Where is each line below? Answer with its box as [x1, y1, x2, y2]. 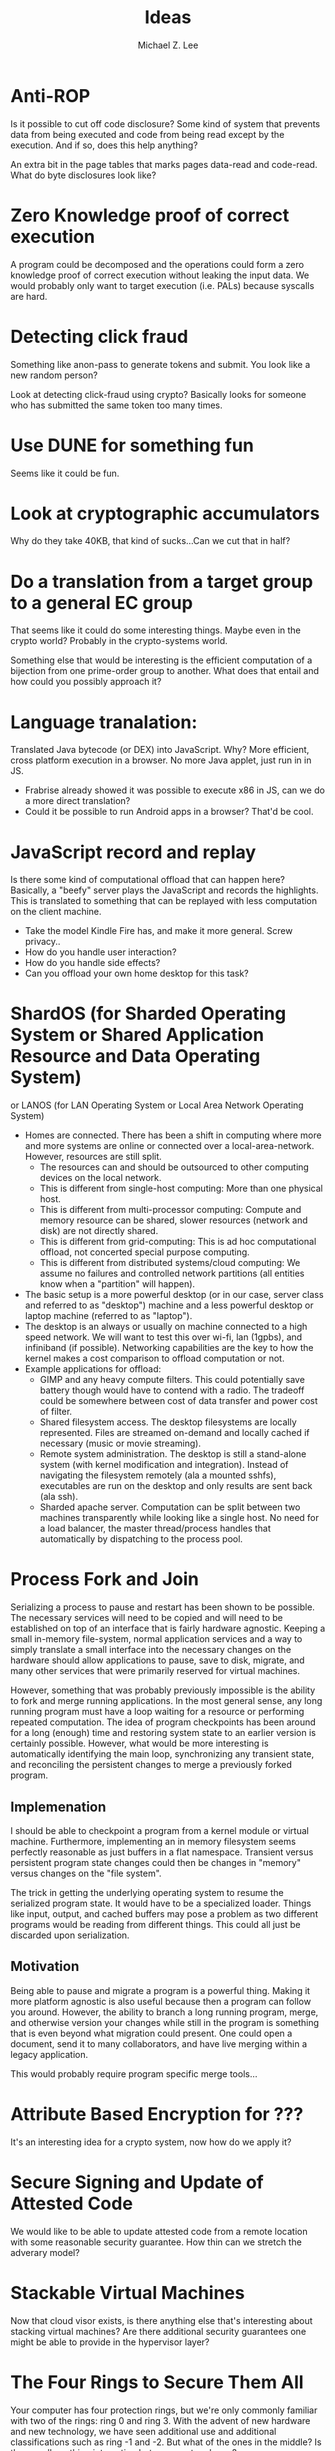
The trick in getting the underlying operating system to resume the [10, 1886, 284, 1898]
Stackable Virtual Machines [10, 2281, 245, 2304]
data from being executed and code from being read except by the [10, 128, 285, 140]
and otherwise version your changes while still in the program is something [10, 2016, 320, 2028]
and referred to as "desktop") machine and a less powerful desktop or [24, 1299, 314, 1311]
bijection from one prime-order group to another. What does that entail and [10, 665, 320, 677]
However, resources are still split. [24, 1151, 162, 1163]
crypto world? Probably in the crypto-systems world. [10, 635, 228, 647]
